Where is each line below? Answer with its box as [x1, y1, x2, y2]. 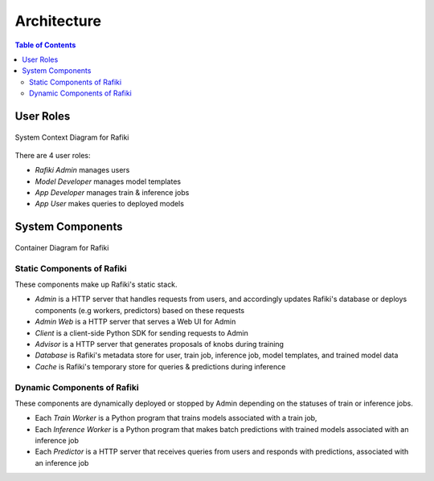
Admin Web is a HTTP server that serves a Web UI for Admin [35, 317, 236, 327]
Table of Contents [14, 40, 76, 50]
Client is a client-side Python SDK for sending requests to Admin [35, 328, 248, 337]
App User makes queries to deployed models [35, 199, 185, 209]
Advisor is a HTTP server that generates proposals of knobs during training [35, 339, 285, 349]
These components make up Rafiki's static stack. [14, 279, 178, 289]
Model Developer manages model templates [35, 177, 181, 186]
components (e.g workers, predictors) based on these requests [35, 305, 245, 315]
